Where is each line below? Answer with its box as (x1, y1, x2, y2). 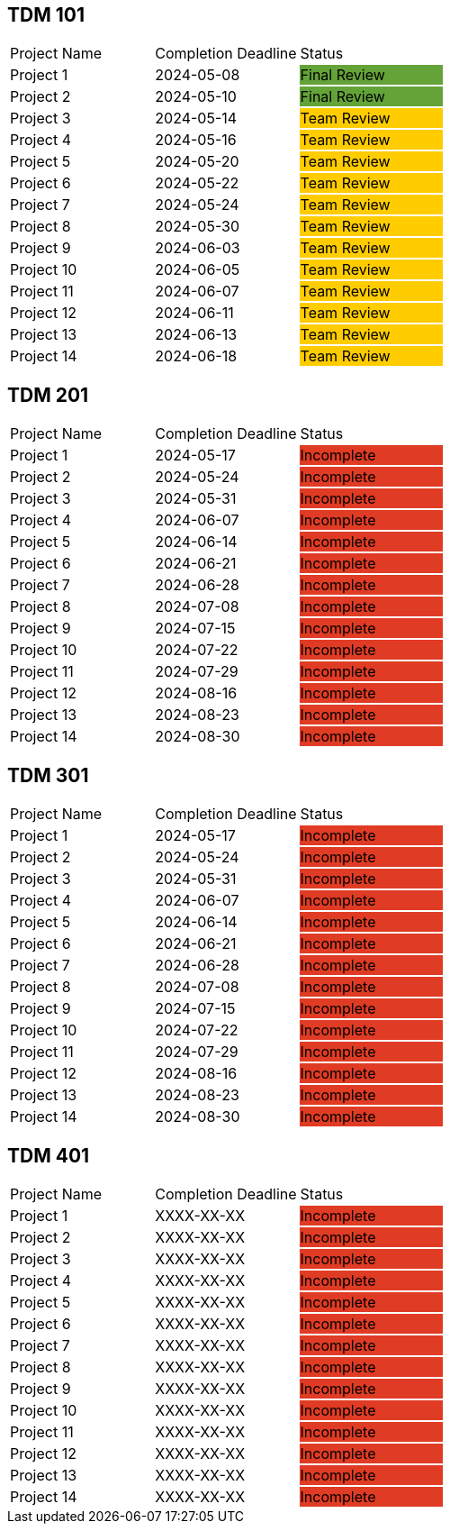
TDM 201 (7, 383, 89, 406)
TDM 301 (7, 763, 89, 787)
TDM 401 (7, 1144, 90, 1167)
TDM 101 (7, 4, 85, 26)
